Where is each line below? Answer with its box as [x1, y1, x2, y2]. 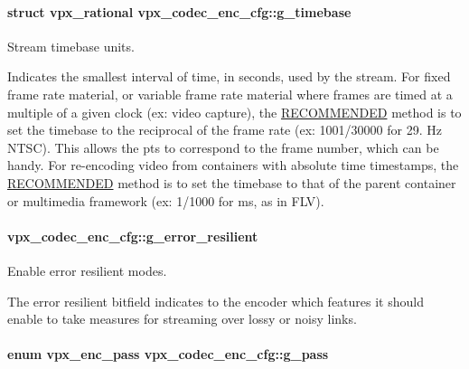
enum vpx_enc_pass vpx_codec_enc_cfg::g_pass [7, 345, 329, 364]
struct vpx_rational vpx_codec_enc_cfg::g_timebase [7, 2, 352, 21]
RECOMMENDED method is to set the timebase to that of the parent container [7, 173, 456, 192]
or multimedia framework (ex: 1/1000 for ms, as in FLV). [7, 191, 324, 210]
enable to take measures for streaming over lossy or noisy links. [7, 309, 357, 328]
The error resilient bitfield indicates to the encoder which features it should [7, 291, 424, 310]
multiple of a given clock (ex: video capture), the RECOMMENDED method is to [7, 102, 462, 121]
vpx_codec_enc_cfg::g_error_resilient [7, 226, 258, 245]
